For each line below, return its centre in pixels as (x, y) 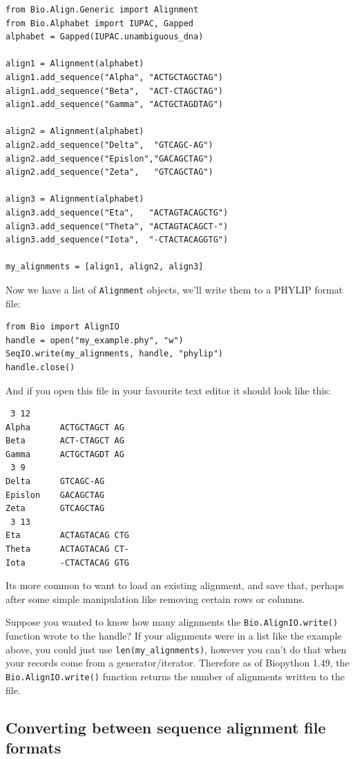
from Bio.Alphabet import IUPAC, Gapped (100, 23)
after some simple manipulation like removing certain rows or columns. (155, 598)
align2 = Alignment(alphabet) (75, 132)
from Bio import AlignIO (63, 327)
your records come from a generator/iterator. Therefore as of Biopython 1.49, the (177, 663)
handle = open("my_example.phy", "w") (95, 340)
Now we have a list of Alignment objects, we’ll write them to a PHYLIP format (174, 289)
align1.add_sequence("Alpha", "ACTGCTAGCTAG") (114, 77)
